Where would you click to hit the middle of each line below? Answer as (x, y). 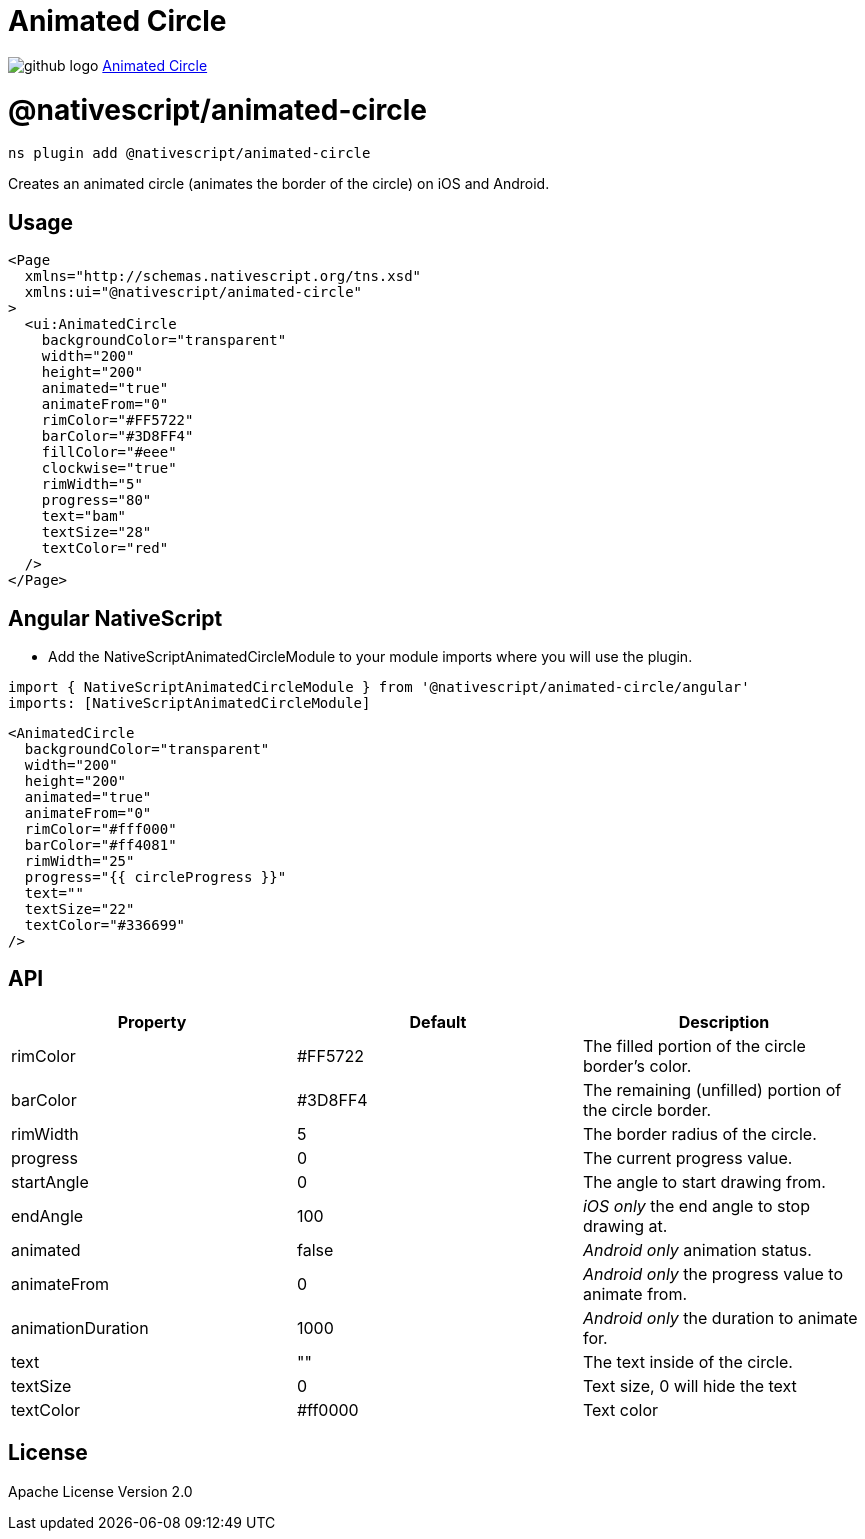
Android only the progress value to (713, 1273)
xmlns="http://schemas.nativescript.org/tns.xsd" (223, 276)
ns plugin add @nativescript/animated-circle (189, 153)
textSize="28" (96, 532)
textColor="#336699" (105, 924)
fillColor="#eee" (109, 452)
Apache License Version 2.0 (100, 1491)
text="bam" (84, 516)
